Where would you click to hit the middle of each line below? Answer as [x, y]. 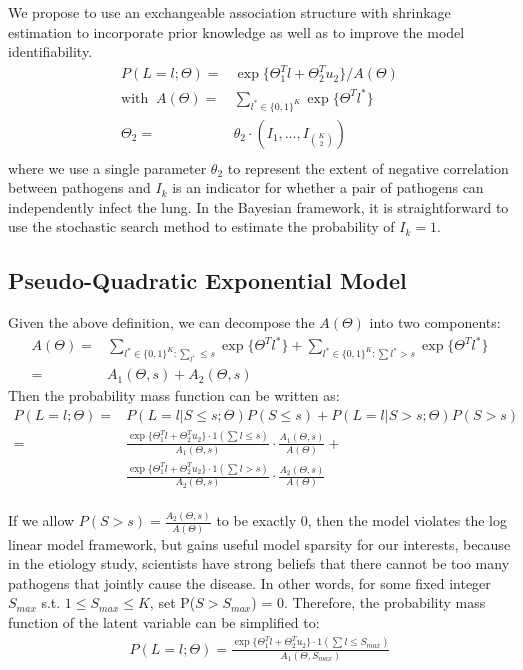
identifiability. [50, 51]
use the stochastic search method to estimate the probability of [201, 226]
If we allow [41, 520]
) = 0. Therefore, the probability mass [368, 602]
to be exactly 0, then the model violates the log [361, 520]
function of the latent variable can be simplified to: [164, 621]
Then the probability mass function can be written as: [174, 395]
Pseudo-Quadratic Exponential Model [207, 280]
